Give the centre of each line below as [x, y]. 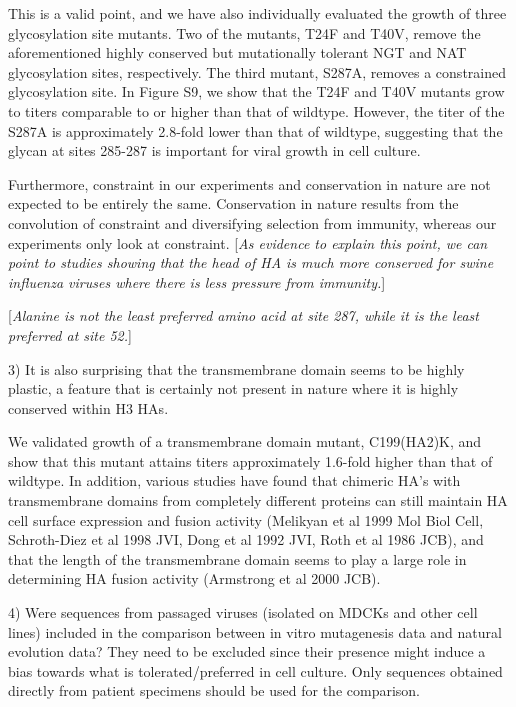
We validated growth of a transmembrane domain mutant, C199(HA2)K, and [245, 441]
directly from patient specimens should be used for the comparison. [214, 690]
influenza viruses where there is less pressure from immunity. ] [197, 281]
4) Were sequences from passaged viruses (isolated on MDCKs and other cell [243, 612]
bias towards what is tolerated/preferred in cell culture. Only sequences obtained [255, 670]
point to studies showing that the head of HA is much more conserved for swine [251, 262]
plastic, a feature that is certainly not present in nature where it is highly [233, 388]
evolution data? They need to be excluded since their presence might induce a [247, 651]
